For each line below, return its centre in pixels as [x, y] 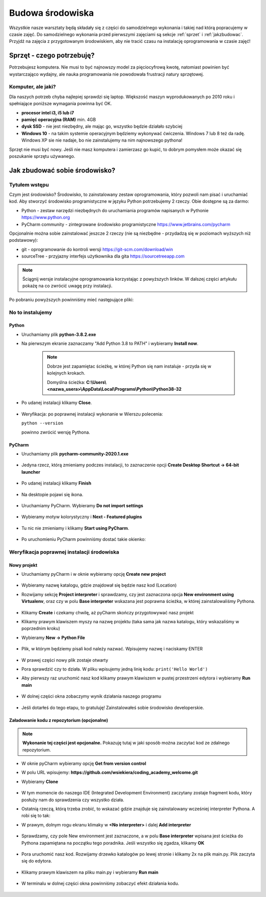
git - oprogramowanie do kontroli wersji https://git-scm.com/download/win [97, 249]
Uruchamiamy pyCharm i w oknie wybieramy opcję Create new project [94, 574]
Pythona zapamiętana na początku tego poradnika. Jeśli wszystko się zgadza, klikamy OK [113, 843]
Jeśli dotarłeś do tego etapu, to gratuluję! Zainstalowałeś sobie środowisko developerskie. [113, 708]
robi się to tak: [36, 816]
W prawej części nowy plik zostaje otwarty [65, 660]
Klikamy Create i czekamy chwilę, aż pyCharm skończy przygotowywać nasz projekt [108, 612]
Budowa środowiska [51, 13]
